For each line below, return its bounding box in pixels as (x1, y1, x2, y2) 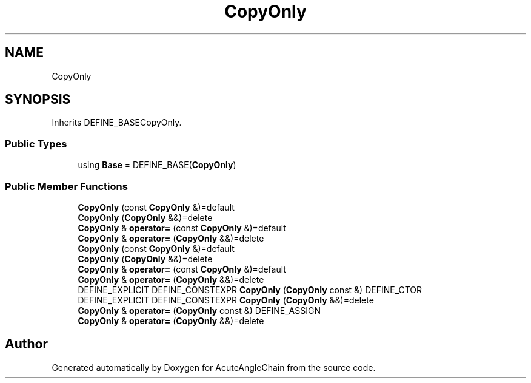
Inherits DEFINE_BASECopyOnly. (52, 117, 182, 128)
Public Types (5, 137, 67, 150)
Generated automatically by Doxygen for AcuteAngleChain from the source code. (52, 362, 376, 373)
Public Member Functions (5, 180, 128, 192)
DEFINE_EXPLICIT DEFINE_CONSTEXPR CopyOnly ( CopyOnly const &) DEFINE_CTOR (78, 284, 422, 295)
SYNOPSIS (5, 92, 71, 107)
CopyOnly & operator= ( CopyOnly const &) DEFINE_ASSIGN (78, 305, 321, 316)
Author (5, 336, 48, 352)
